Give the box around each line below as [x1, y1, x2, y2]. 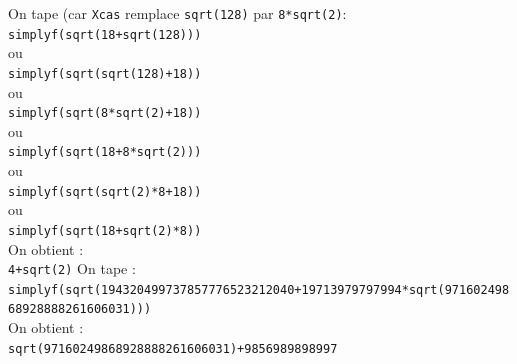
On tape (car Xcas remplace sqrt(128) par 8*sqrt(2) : [8, 3, 347, 23]
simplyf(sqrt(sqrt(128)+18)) [8, 66, 202, 81]
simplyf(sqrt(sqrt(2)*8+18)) [8, 184, 202, 199]
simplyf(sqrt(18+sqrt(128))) [8, 27, 202, 42]
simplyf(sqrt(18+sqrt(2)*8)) [8, 223, 202, 238]
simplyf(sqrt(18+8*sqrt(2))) [8, 145, 202, 160]
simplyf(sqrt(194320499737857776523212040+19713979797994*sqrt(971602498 [8, 282, 510, 297]
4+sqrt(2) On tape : [8, 258, 136, 279]
